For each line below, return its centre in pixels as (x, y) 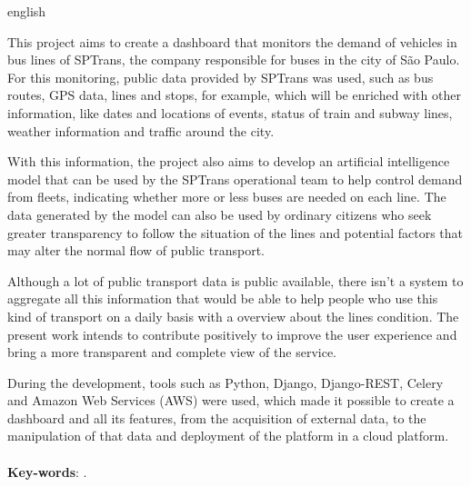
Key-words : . (47, 471)
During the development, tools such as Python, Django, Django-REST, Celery (225, 382)
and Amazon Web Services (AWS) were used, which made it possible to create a (231, 400)
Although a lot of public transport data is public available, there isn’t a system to (235, 280)
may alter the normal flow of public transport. (136, 250)
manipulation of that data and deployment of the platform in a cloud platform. (228, 436)
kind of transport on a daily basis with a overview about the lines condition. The (233, 316)
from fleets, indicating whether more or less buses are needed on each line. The (227, 197)
